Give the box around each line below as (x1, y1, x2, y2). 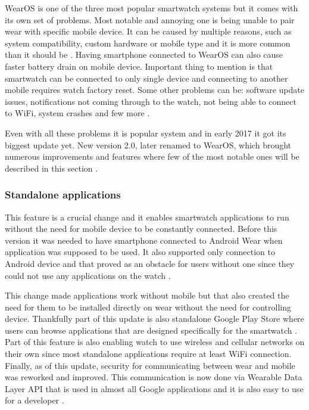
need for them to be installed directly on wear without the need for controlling (5, 300, 291, 313)
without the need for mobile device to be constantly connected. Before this (5, 222, 277, 235)
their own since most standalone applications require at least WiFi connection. (5, 347, 292, 360)
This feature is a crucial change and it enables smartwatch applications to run (5, 210, 289, 223)
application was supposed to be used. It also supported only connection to (5, 246, 275, 258)
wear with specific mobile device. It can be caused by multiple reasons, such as (5, 25, 292, 38)
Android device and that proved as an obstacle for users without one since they (5, 257, 295, 269)
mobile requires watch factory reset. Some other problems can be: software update (5, 83, 304, 96)
